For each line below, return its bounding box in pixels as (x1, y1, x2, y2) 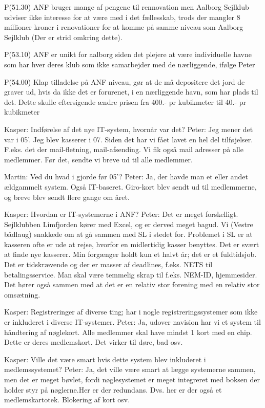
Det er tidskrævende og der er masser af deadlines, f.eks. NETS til (4, 259, 213, 270)
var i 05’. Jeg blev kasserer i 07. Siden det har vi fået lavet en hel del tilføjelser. (4, 134, 253, 144)
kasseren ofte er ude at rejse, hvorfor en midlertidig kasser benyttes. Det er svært (4, 238, 259, 249)
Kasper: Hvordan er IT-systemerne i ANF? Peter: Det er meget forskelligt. (4, 209, 238, 219)
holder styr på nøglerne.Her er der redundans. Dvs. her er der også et (4, 384, 222, 395)
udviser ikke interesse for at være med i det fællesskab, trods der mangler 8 (4, 11, 240, 22)
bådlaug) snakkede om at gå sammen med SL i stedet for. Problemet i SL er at (4, 229, 253, 239)
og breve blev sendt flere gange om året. (4, 191, 130, 202)
